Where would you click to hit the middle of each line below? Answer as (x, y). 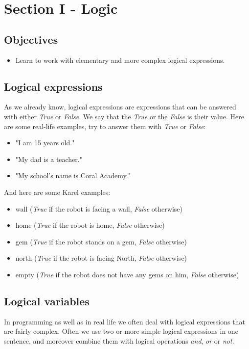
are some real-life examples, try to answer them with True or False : (105, 126)
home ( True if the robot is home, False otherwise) (90, 225)
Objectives (31, 39)
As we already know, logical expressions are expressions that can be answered (120, 107)
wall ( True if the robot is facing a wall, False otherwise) (99, 208)
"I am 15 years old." (45, 143)
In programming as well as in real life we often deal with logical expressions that (124, 321)
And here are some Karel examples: (57, 192)
